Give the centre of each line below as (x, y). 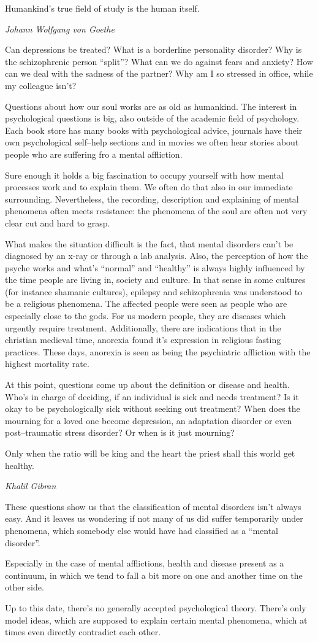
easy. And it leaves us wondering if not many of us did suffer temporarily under (154, 518)
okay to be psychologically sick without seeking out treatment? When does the (153, 408)
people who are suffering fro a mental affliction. (94, 154)
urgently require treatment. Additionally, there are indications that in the (143, 327)
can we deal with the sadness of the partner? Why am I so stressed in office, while (159, 73)
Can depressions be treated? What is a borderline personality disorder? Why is (153, 49)
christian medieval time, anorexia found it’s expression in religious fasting (143, 340)
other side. (25, 587)
